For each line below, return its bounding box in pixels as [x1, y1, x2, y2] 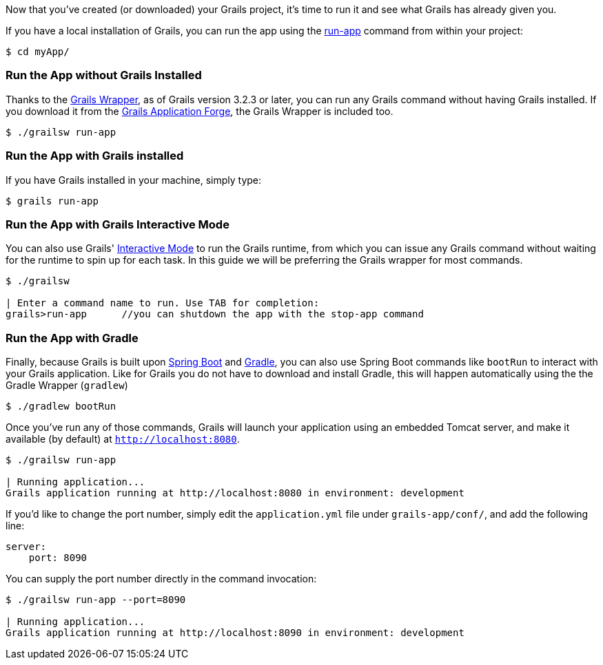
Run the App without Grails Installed [6, 68, 202, 83]
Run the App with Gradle [6, 330, 139, 345]
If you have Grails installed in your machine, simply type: [6, 173, 262, 186]
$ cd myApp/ [6, 46, 70, 57]
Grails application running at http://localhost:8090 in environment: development [6, 627, 464, 638]
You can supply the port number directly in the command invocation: [6, 573, 317, 584]
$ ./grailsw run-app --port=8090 [6, 594, 186, 605]
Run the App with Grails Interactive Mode [6, 217, 229, 231]
